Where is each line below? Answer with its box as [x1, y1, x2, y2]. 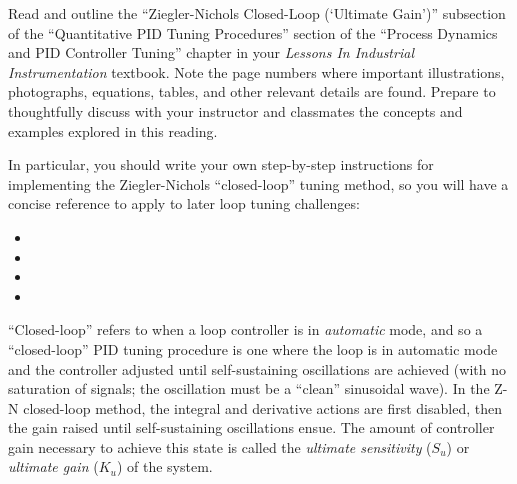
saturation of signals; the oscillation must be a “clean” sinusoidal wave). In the [8, 378, 490, 399]
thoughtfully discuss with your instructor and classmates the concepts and [8, 100, 463, 121]
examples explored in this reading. [8, 120, 218, 141]
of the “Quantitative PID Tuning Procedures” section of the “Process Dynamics [8, 22, 498, 43]
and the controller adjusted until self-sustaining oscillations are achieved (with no [8, 358, 506, 379]
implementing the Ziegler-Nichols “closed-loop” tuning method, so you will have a [8, 173, 509, 194]
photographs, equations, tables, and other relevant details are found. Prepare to [8, 81, 496, 102]
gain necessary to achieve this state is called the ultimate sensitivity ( [8, 436, 432, 457]
